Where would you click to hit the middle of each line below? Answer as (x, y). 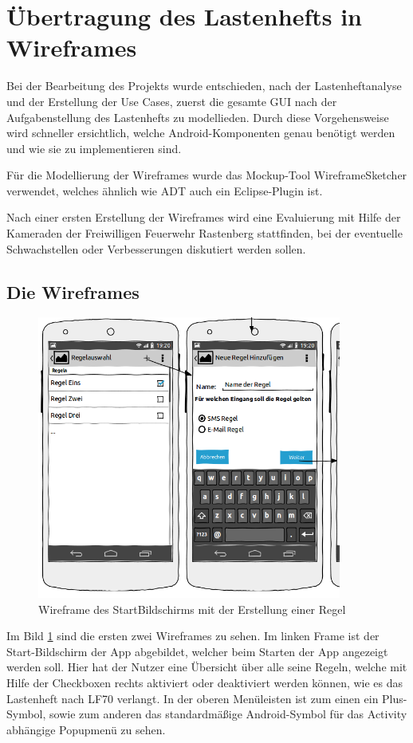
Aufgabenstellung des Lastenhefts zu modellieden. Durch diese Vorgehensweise (198, 117)
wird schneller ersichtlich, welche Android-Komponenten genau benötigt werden (201, 133)
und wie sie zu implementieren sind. (94, 148)
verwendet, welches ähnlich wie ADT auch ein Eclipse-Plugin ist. (165, 190)
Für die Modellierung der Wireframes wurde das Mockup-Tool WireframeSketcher (207, 175)
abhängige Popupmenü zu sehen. (86, 729)
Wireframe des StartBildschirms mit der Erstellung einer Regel (192, 609)
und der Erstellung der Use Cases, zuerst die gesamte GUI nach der (172, 101)
